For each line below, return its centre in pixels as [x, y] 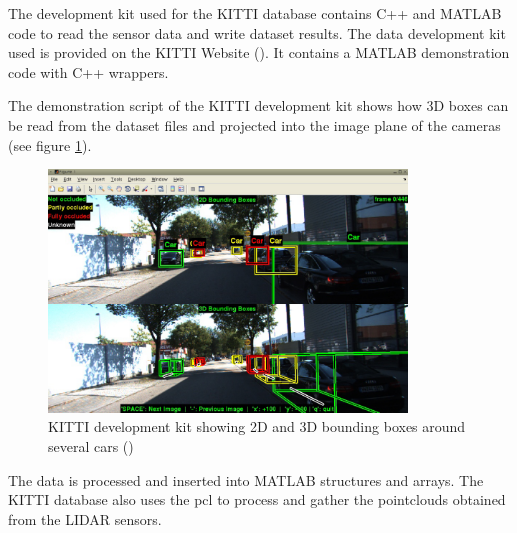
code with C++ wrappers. [88, 71]
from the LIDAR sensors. [85, 518]
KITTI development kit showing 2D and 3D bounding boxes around [257, 426]
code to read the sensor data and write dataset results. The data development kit [257, 32]
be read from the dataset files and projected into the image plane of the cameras [254, 124]
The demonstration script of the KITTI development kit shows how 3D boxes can [258, 105]
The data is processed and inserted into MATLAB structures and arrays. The [246, 479]
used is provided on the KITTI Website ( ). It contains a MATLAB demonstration [259, 52]
